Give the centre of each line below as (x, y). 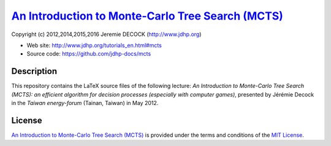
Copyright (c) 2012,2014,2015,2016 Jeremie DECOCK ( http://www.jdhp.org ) (106, 34)
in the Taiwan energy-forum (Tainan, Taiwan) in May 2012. (85, 103)
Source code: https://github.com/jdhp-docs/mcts (89, 54)
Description (34, 71)
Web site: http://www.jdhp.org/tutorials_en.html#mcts (94, 45)
